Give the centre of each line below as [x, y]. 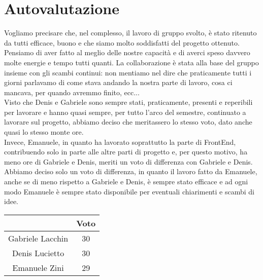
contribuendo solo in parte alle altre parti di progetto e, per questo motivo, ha [126, 152]
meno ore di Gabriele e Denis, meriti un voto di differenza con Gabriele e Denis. [128, 161]
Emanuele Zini [38, 267]
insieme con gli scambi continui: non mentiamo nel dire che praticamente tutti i [128, 72]
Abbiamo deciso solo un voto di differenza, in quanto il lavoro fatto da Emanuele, [131, 171]
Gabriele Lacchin [38, 238]
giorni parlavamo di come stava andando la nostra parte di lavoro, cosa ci [118, 82]
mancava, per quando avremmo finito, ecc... [72, 92]
